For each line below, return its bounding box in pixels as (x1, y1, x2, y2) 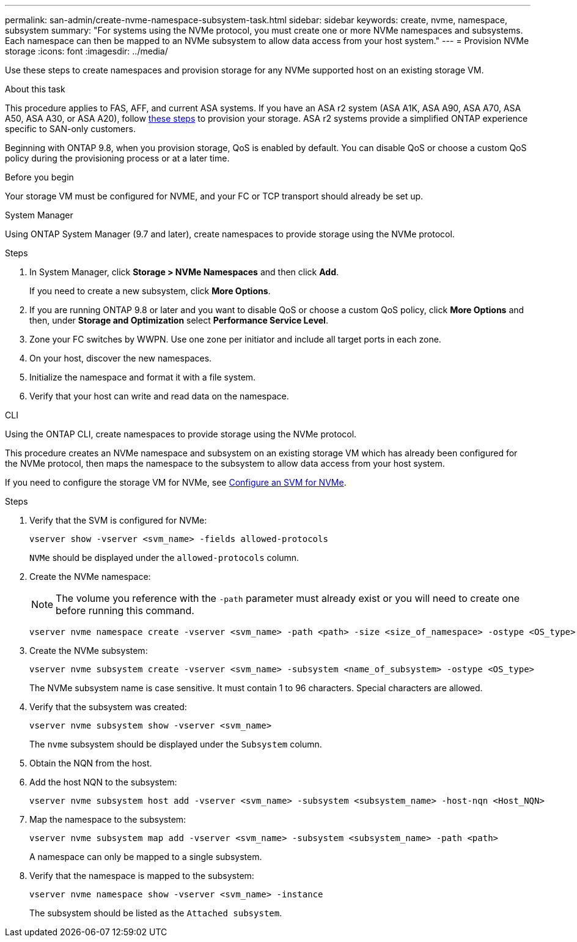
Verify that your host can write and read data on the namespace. (29, 391, 289, 401)
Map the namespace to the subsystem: (29, 814, 186, 825)
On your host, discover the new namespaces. (29, 353, 212, 363)
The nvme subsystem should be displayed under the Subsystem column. (29, 739, 322, 749)
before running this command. (56, 604, 194, 617)
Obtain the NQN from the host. (29, 758, 152, 768)
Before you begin (5, 172, 74, 182)
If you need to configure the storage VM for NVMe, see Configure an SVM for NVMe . (5, 477, 347, 488)
